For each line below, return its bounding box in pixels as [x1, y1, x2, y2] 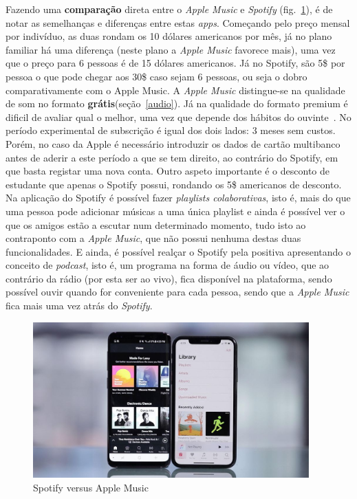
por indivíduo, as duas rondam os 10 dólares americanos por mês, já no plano [6, 29, 332, 43]
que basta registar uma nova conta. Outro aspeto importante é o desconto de [6, 164, 329, 178]
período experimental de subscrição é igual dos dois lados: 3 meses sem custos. [6, 123, 336, 137]
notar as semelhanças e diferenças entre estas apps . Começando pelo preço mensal [6, 15, 350, 30]
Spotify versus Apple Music [33, 480, 149, 495]
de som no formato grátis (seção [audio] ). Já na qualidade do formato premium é [6, 96, 348, 111]
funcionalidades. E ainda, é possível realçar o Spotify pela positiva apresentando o [6, 244, 351, 258]
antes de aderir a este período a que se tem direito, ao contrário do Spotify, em [6, 150, 338, 164]
